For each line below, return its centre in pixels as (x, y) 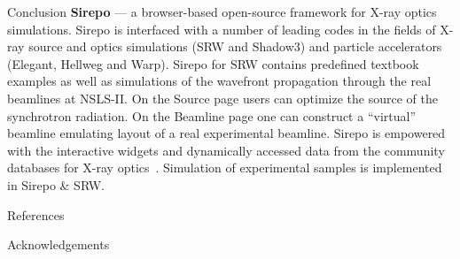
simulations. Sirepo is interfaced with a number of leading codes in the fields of (222, 29)
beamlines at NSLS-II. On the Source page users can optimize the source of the (222, 98)
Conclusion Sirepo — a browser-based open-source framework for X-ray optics (222, 11)
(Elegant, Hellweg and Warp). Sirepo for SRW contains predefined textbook (213, 63)
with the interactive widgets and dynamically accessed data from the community (226, 150)
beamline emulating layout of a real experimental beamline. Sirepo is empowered (226, 133)
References (36, 214)
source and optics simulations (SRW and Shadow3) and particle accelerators (235, 46)
